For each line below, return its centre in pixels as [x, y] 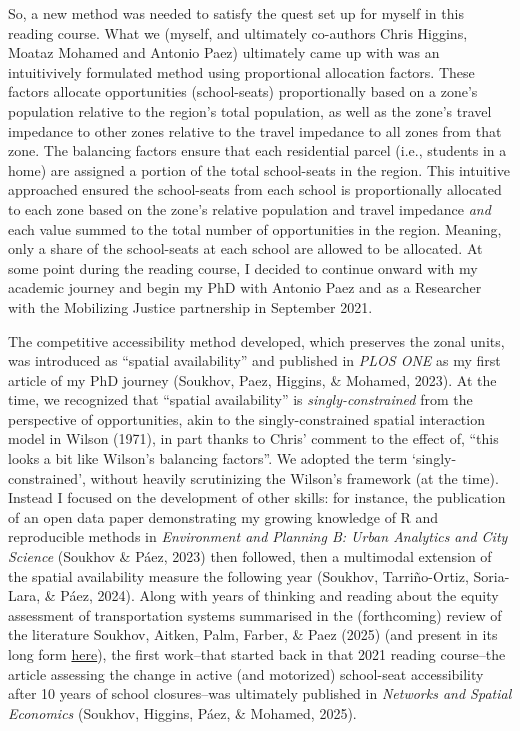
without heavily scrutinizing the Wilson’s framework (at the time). [294, 477]
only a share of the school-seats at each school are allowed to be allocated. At [245, 248]
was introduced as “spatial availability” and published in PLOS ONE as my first [254, 360]
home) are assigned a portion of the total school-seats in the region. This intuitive [259, 169]
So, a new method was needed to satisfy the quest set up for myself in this [236, 13]
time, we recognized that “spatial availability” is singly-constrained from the [240, 399]
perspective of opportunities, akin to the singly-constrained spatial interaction [246, 418]
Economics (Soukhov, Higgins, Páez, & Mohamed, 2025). [182, 712]
